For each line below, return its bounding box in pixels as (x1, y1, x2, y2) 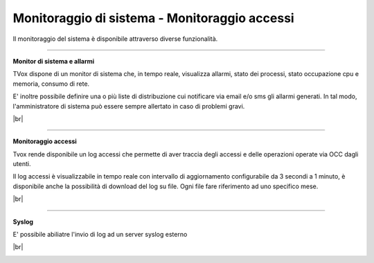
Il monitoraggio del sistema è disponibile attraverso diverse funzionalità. (12, 35, 218, 43)
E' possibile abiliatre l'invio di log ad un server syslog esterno (12, 230, 188, 239)
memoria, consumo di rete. (12, 80, 90, 88)
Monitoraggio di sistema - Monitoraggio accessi (12, 10, 294, 26)
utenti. (12, 160, 31, 168)
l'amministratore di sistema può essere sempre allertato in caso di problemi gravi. (12, 102, 245, 110)
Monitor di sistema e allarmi (12, 57, 95, 65)
